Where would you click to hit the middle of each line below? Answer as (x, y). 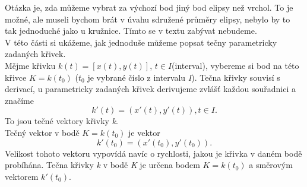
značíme (19, 100)
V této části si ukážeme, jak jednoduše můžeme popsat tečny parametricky (141, 42)
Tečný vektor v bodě (42, 132)
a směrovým (271, 165)
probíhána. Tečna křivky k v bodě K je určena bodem (102, 165)
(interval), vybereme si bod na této (235, 65)
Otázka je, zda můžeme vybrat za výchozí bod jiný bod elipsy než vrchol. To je (149, 7)
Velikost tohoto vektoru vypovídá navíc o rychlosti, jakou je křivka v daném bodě (153, 153)
